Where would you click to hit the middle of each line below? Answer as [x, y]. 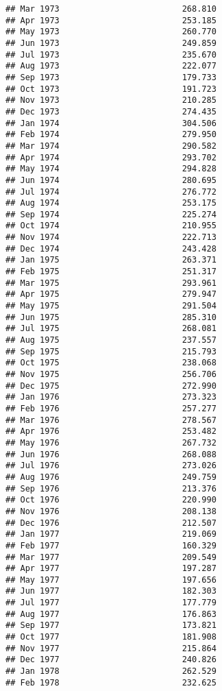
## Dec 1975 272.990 [111, 386]
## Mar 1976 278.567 [111, 420]
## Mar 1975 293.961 [111, 283]
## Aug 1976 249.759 [111, 477]
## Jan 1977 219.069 [111, 534]
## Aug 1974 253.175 [111, 203]
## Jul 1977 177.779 [111, 603]
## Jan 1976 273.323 [111, 397]
